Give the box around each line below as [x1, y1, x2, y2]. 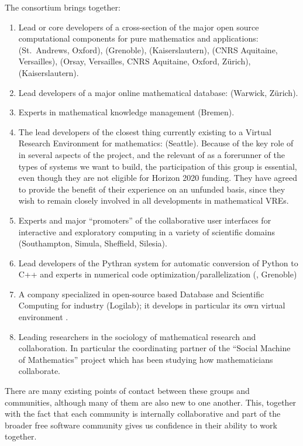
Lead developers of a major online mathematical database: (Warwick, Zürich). [18, 86, 298, 98]
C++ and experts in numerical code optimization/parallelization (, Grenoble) [18, 268, 297, 280]
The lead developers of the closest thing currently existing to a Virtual [18, 125, 271, 138]
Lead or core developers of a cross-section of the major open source [18, 20, 259, 33]
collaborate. [18, 365, 61, 377]
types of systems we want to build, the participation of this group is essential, [18, 160, 297, 172]
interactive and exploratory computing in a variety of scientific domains [18, 225, 276, 238]
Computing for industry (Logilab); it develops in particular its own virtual [18, 299, 285, 311]
